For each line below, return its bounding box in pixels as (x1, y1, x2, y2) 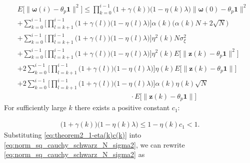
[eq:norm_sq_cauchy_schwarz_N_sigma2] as (4, 149, 145, 160)
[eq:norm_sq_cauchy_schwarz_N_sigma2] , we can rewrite (4, 139, 185, 150)
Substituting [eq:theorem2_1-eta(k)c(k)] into (4, 130, 141, 140)
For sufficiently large (4, 102, 66, 113)
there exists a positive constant (74, 102, 170, 113)
